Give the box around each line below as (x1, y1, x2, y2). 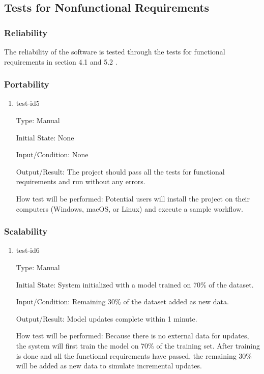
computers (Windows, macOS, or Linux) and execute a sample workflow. (16, 203, 243, 214)
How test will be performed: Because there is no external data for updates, (16, 330, 249, 341)
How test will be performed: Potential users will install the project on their (16, 193, 250, 204)
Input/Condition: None (16, 149, 89, 160)
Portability (4, 78, 49, 91)
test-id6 (16, 245, 40, 255)
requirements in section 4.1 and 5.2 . (4, 56, 118, 67)
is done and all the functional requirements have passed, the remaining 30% (16, 350, 252, 361)
